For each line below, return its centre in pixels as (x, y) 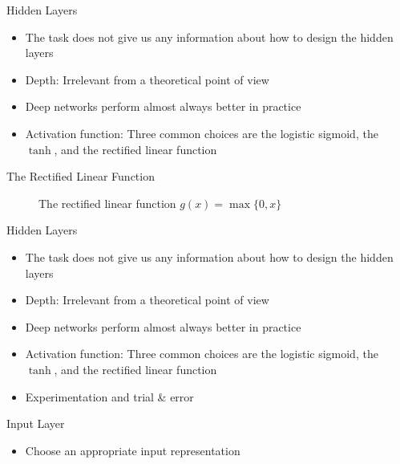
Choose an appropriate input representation (133, 450)
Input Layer (36, 423)
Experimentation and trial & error (109, 396)
